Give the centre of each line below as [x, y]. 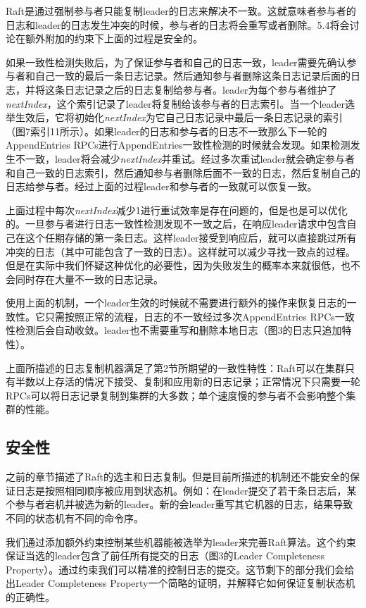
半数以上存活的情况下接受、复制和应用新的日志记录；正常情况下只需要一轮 [188, 381]
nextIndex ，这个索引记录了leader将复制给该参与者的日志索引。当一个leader [176, 103]
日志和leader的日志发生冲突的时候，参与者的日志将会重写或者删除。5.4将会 [178, 24]
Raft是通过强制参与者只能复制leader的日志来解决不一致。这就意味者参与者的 [181, 11]
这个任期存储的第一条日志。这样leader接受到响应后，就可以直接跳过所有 [191, 237]
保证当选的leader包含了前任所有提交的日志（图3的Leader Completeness [165, 556]
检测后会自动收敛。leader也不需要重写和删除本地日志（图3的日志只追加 [178, 330]
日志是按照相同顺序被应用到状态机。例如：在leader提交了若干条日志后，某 [186, 490]
